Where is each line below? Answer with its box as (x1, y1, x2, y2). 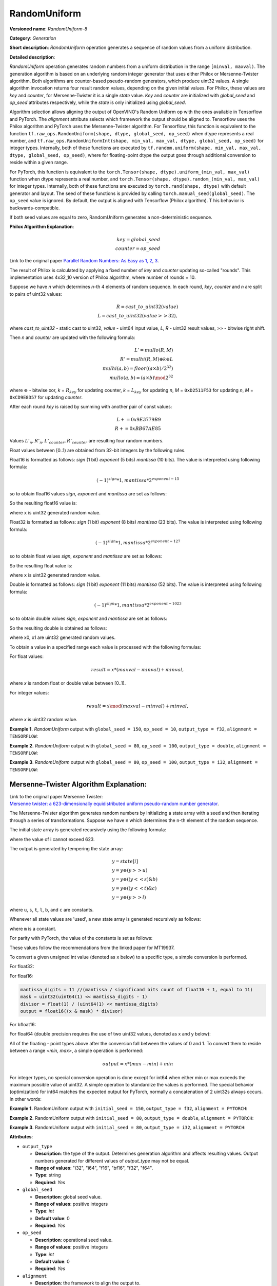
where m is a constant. (9, 925, 56, 932)
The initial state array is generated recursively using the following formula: (9, 827, 166, 833)
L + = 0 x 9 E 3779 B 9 (116, 417, 161, 422)
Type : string (35, 1172, 61, 1178)
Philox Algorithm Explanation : (9, 224, 74, 230)
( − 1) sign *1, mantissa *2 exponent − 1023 (94, 601, 182, 608)
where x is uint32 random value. (9, 717, 78, 723)
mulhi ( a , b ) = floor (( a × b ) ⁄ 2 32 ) (103, 365, 173, 371)
